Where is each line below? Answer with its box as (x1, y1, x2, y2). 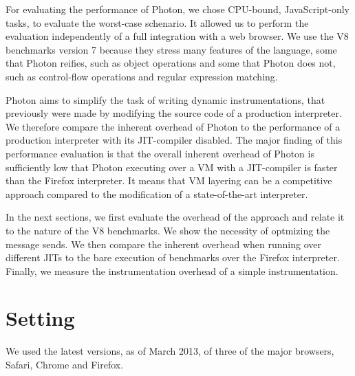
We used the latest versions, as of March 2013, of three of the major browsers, (6, 344, 334, 358)
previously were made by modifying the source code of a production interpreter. (6, 106, 342, 120)
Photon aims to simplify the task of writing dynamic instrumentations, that (6, 92, 325, 107)
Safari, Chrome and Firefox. (6, 357, 124, 371)
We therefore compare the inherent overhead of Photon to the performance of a (6, 119, 341, 133)
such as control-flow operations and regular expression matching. (6, 69, 278, 83)
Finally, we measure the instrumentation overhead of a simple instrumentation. (6, 263, 338, 278)
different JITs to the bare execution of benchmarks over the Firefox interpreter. (6, 250, 340, 265)
